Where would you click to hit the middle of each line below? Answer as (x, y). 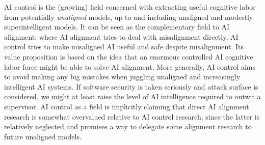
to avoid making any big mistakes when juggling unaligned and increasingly (122, 77)
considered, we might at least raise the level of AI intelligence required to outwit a (132, 96)
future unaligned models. (43, 136)
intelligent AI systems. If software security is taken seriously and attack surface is (131, 86)
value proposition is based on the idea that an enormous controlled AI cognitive (129, 56)
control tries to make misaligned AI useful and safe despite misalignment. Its (124, 47)
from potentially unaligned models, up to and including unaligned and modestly (129, 17)
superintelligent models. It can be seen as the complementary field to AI (117, 27)
